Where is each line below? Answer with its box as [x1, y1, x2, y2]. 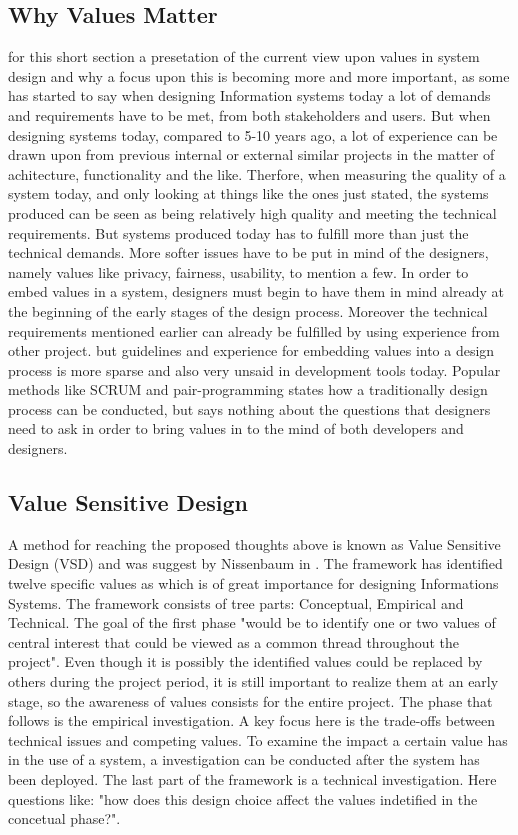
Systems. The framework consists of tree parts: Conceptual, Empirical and [8, 592, 464, 613]
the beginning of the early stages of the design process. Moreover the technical [8, 300, 488, 321]
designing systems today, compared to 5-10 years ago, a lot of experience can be [8, 124, 498, 145]
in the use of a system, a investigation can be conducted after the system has [8, 749, 480, 770]
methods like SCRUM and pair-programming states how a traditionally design [8, 379, 488, 400]
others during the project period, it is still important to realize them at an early [8, 671, 499, 692]
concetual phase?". [8, 808, 121, 829]
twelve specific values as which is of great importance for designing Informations [8, 573, 499, 594]
